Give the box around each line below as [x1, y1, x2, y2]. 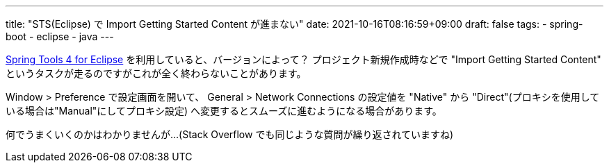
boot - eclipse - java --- [6, 31, 114, 42]
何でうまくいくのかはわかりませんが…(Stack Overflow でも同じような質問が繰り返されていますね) [6, 128, 454, 140]
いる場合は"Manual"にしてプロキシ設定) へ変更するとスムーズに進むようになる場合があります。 [6, 105, 442, 117]
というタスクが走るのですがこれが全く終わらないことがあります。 [6, 67, 307, 79]
